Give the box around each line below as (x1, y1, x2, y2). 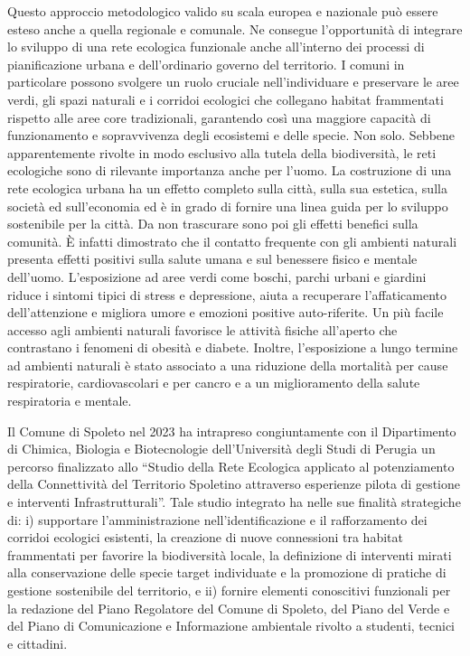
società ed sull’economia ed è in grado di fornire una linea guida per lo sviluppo (7, 196, 448, 215)
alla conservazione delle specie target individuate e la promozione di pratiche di (7, 563, 446, 582)
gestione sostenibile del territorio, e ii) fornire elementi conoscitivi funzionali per (7, 581, 451, 599)
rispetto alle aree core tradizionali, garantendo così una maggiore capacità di (7, 108, 431, 127)
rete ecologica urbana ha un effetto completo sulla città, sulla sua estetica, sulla (7, 178, 447, 197)
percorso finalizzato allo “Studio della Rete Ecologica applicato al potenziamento (7, 456, 455, 475)
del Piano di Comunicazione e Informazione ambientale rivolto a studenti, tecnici (7, 616, 456, 635)
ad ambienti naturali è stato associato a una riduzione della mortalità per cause (7, 355, 448, 374)
